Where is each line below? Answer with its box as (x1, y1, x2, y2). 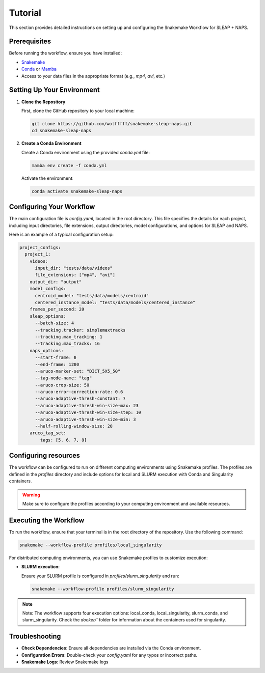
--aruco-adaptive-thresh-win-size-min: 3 (35, 417, 136, 422)
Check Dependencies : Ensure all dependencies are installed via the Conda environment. (21, 645, 201, 651)
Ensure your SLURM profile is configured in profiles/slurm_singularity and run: (21, 573, 179, 579)
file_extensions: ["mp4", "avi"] (35, 272, 115, 278)
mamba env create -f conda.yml (31, 163, 107, 168)
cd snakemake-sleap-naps (31, 128, 92, 134)
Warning (22, 492, 40, 498)
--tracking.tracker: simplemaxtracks (35, 327, 126, 333)
